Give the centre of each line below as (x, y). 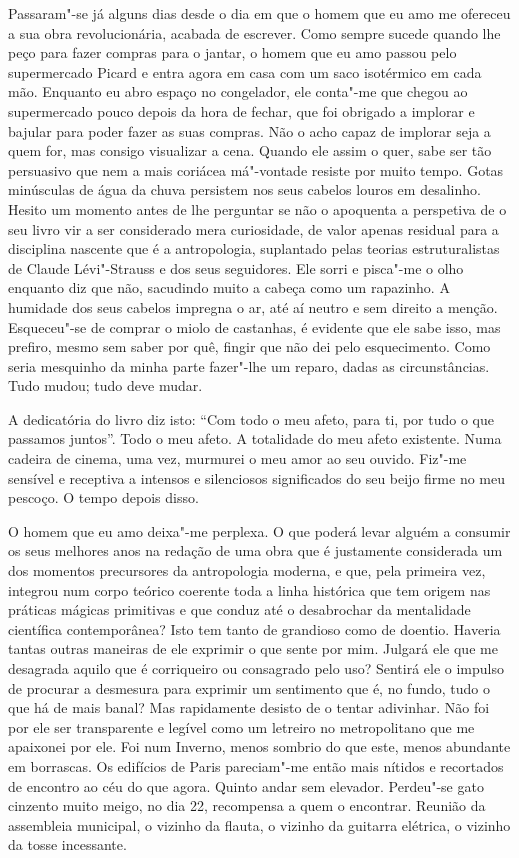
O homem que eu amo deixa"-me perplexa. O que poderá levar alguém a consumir (259, 530)
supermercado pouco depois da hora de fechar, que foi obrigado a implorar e (241, 110)
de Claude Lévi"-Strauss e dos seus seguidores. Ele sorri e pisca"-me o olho (236, 267)
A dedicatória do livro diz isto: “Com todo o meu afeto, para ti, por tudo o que (251, 418)
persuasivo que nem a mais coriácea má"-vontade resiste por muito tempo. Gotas (256, 169)
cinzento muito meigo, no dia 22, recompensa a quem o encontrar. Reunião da (247, 805)
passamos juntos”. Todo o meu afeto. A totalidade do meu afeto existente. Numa (255, 438)
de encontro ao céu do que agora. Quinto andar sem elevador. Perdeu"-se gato (246, 785)
